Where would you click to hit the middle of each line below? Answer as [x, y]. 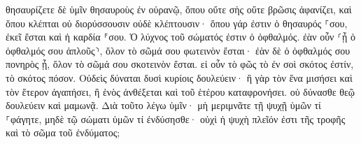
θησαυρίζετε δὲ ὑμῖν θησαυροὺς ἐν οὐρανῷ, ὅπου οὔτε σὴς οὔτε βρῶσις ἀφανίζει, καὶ [179, 9]
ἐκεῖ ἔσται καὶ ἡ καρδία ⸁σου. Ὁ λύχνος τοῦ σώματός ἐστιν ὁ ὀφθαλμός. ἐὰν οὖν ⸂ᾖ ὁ [181, 37]
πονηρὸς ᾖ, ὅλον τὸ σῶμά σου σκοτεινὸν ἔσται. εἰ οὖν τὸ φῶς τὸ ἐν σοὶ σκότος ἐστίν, [180, 64]
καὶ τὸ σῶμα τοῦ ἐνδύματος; [63, 132]
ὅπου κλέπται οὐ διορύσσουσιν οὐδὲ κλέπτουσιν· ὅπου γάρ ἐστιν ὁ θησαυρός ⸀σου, [177, 23]
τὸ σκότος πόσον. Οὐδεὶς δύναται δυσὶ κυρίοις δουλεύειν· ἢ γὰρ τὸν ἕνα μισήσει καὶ [179, 77]
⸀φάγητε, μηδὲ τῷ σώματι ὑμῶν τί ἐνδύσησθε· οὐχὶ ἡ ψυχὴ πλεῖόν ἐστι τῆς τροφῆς [176, 118]
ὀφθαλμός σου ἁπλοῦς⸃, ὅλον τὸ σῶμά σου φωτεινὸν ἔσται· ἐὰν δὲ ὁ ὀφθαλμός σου [178, 50]
